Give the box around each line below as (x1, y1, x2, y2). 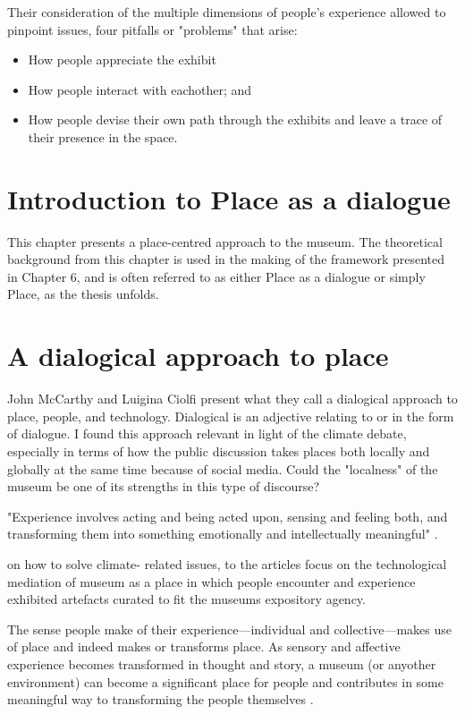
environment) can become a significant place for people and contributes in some (7, 672, 444, 691)
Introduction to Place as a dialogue (7, 180, 451, 217)
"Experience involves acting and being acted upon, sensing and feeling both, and (7, 506, 448, 525)
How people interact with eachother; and (28, 80, 252, 98)
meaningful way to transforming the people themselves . (7, 690, 314, 709)
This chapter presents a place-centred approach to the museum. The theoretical (7, 232, 443, 251)
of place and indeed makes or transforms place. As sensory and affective (7, 637, 401, 656)
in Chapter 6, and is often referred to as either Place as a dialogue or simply (7, 267, 426, 285)
